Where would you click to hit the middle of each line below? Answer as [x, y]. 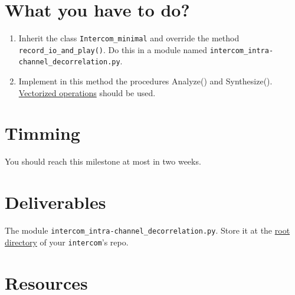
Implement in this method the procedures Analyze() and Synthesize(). [145, 81]
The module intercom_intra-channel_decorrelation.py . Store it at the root [147, 230]
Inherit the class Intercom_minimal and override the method [129, 38]
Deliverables [55, 202]
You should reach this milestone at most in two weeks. [103, 161]
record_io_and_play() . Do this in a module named [113, 49]
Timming [42, 133]
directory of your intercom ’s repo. [67, 242]
